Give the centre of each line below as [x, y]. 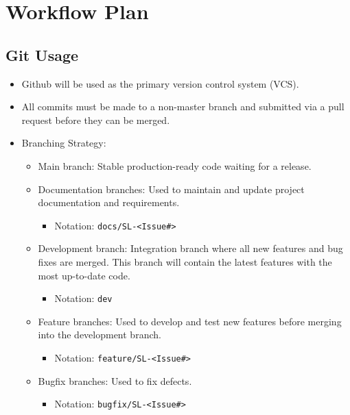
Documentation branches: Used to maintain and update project [171, 189]
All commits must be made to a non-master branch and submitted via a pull [183, 106]
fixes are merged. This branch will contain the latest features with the [185, 261]
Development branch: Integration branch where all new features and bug [190, 248]
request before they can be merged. [96, 120]
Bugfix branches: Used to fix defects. [115, 380]
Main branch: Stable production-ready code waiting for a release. [175, 165]
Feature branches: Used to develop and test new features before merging [190, 321]
